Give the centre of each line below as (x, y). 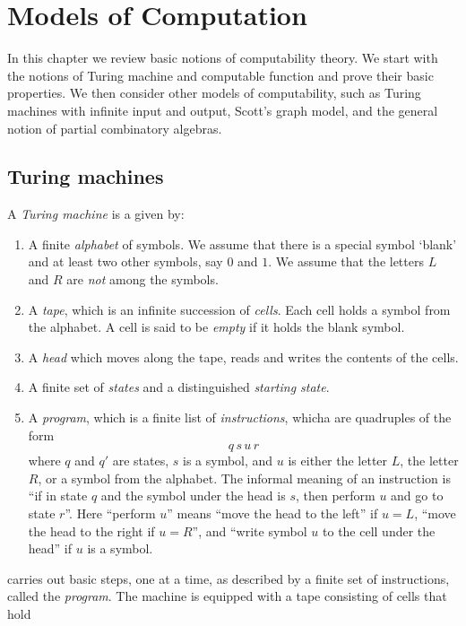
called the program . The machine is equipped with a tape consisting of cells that (227, 596)
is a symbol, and (228, 461)
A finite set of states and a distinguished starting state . (179, 387)
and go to (417, 496)
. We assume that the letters (346, 261)
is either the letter (338, 461)
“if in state (58, 496)
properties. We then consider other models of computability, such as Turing (214, 93)
